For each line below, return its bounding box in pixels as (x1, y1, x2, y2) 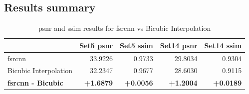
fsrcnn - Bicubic (7, 78, 63, 88)
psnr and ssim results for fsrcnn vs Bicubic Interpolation (38, 23, 211, 33)
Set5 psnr (79, 40, 113, 50)
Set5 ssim (120, 40, 153, 50)
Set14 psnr (160, 40, 198, 50)
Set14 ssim (204, 40, 242, 50)
